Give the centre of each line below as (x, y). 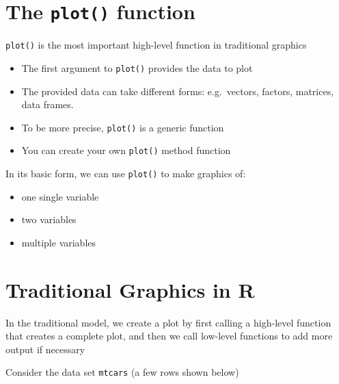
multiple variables (59, 242)
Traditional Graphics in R (130, 289)
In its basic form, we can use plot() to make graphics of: (126, 174)
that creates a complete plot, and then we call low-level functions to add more (169, 336)
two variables (49, 219)
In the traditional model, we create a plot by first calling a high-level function (168, 322)
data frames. (48, 104)
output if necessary (45, 349)
